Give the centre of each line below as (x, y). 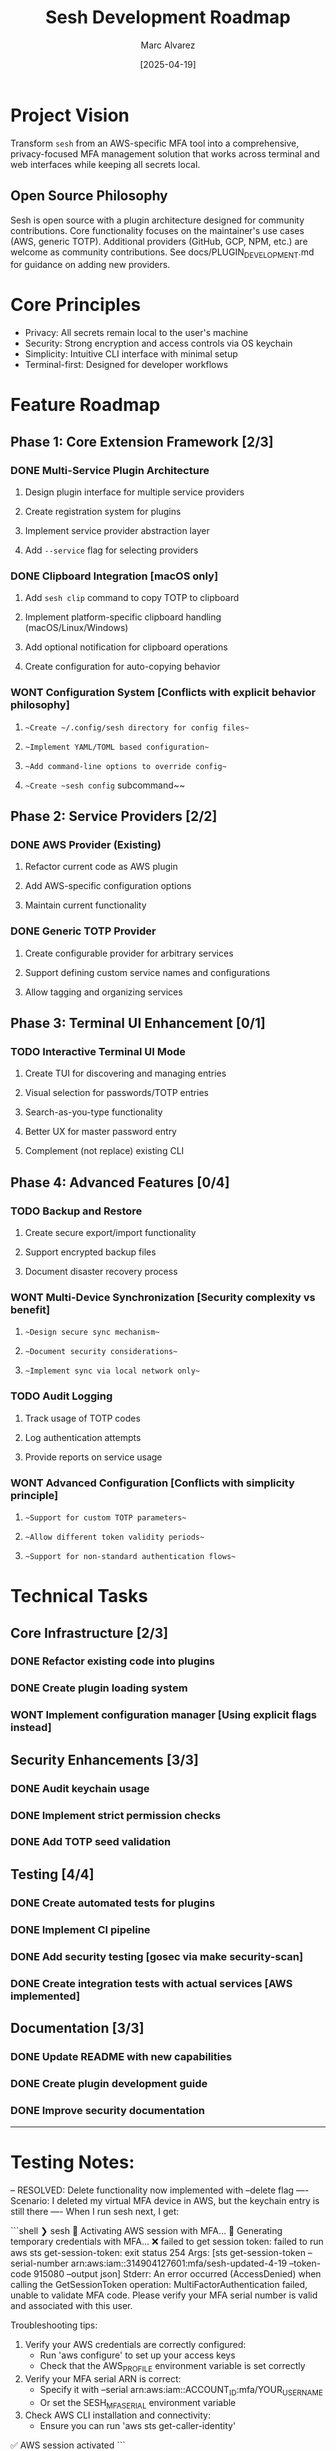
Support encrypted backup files (90, 1252)
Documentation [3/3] (77, 2027)
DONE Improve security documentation (107, 2110)
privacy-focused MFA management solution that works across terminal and (165, 153)
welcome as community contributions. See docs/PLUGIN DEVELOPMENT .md (162, 253)
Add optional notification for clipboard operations (126, 647)
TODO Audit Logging (61, 1396)
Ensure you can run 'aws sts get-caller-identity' (138, 2426)
